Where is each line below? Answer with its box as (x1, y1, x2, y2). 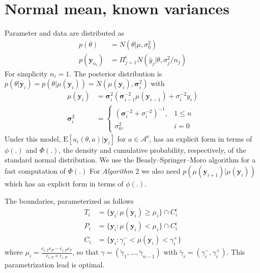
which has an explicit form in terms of (5, 178, 124, 188)
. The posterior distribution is (69, 68, 162, 78)
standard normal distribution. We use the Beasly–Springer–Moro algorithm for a (5, 154, 256, 165)
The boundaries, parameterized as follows (5, 195, 134, 206)
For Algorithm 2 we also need (89, 165, 181, 176)
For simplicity (5, 68, 48, 78)
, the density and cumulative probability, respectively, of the (59, 144, 246, 155)
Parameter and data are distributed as (5, 28, 125, 38)
